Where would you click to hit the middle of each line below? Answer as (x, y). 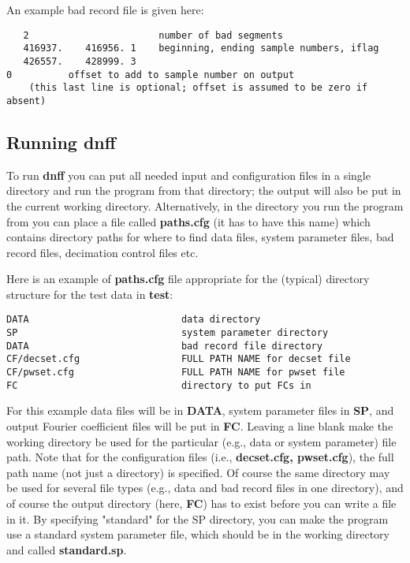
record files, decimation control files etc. (102, 252)
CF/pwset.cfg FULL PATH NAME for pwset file (176, 373)
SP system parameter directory (168, 333)
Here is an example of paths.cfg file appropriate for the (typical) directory (188, 279)
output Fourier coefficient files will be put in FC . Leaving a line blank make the (200, 426)
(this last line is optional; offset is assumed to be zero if (198, 88)
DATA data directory (134, 320)
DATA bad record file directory (164, 346)
